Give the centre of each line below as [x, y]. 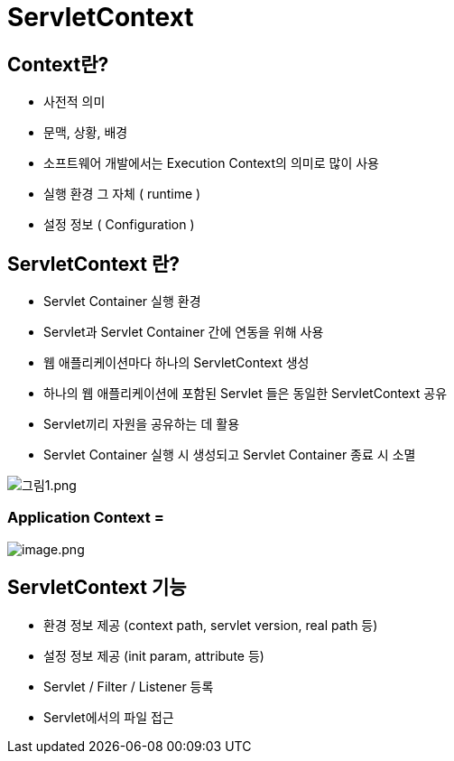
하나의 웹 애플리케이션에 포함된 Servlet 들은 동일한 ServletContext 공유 [246, 394]
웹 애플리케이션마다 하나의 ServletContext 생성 [176, 363]
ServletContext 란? [93, 264]
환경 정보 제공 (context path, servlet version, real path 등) [211, 625]
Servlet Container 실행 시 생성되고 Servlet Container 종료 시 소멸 [230, 455]
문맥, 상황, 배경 [86, 133]
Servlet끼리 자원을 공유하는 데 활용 [142, 424]
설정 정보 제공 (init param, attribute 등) [154, 655]
